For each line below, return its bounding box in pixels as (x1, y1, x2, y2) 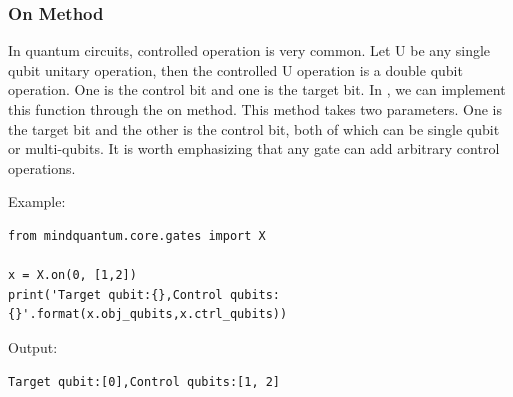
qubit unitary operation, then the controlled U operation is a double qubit (8, 59, 463, 80)
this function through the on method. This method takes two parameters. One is (8, 99, 503, 119)
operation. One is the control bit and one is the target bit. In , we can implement (8, 79, 506, 100)
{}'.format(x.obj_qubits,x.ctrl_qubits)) (8, 307, 288, 322)
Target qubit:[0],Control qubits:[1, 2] (8, 374, 281, 389)
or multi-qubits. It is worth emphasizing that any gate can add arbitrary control (8, 138, 500, 159)
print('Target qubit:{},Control (8, 287, 223, 302)
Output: (8, 336, 58, 357)
